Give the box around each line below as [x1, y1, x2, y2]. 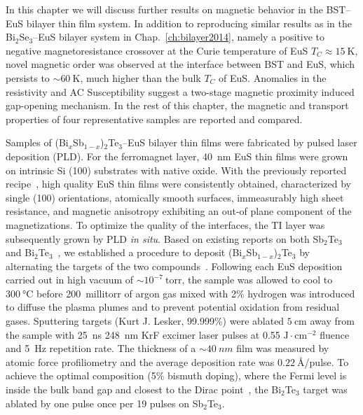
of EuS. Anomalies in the [219, 70, 327, 85]
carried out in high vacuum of [6, 272, 134, 287]
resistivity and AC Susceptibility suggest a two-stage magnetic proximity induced [6, 84, 355, 99]
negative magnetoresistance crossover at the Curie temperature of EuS [6, 43, 308, 57]
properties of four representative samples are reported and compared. [6, 111, 303, 126]
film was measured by [236, 341, 329, 356]
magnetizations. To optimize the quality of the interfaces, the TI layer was [6, 217, 325, 232]
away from [310, 314, 355, 328]
